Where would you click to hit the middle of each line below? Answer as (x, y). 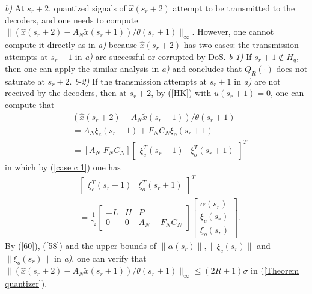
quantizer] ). (26, 283)
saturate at (25, 81)
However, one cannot (236, 31)
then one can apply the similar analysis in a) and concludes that (124, 69)
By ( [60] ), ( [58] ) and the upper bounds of (81, 245)
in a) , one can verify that (100, 258)
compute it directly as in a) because (71, 44)
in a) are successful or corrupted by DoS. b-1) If (163, 56)
